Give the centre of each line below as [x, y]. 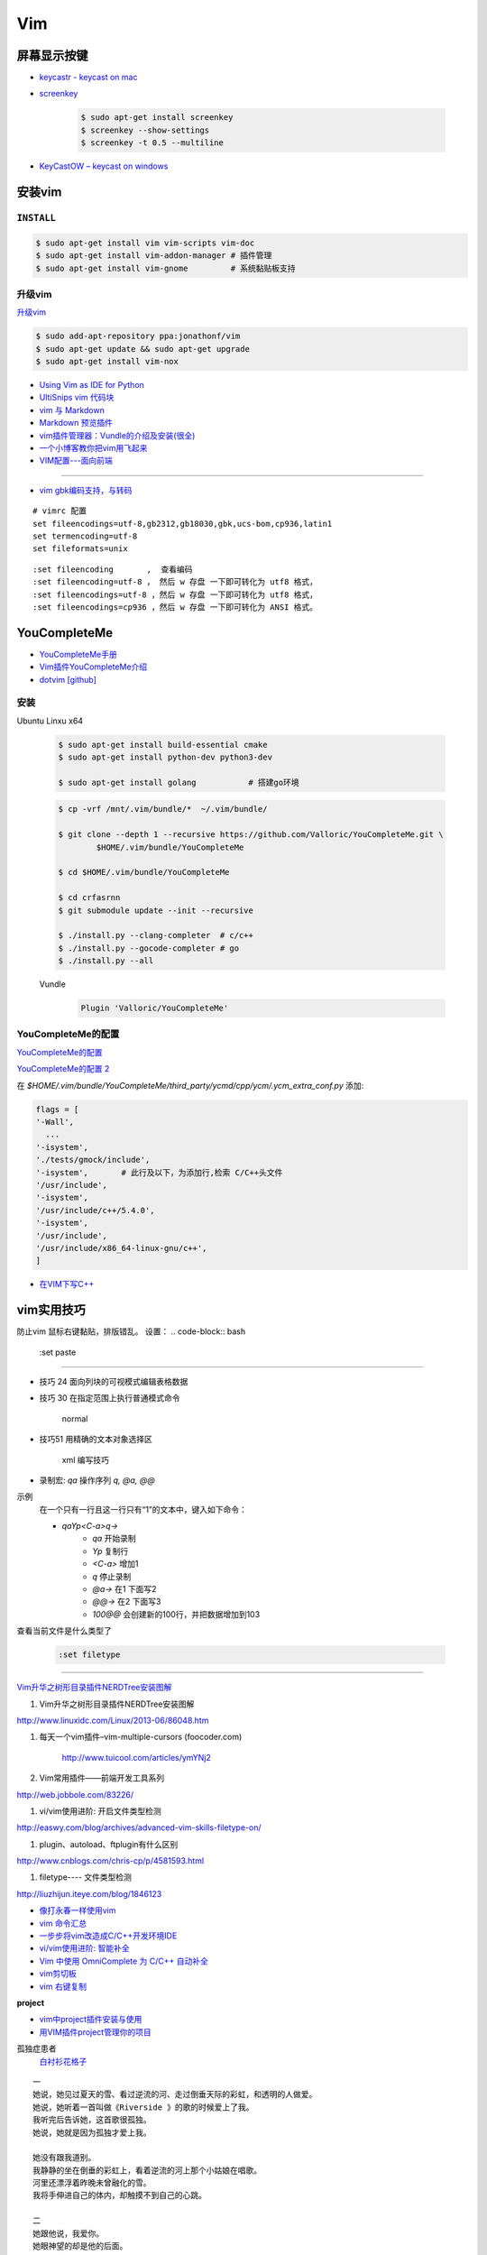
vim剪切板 [58, 1974]
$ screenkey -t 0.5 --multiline [152, 143]
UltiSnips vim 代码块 [77, 398]
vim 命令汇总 [63, 1923]
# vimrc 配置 [60, 511]
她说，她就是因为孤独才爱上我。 [92, 2132]
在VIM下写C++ [67, 1284]
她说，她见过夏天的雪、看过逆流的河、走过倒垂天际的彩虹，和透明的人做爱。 [175, 2094]
